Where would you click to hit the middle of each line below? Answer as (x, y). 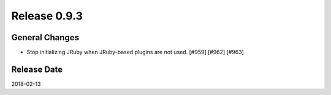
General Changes (45, 37)
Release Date (37, 69)
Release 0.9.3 (47, 16)
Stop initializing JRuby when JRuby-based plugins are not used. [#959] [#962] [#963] (135, 52)
